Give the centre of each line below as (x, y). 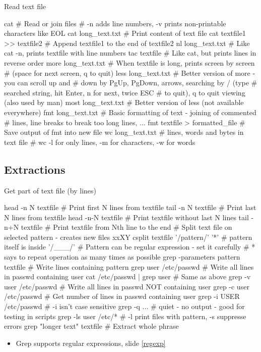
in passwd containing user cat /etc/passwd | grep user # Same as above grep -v (127, 276)
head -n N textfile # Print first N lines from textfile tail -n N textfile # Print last (130, 207)
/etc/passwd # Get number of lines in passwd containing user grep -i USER (122, 296)
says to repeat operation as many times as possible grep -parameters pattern (122, 257)
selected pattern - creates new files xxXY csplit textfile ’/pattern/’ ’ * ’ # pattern (128, 237)
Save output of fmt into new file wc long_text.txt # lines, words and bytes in (124, 132)
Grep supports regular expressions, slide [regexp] (91, 343)
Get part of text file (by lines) (50, 190)
